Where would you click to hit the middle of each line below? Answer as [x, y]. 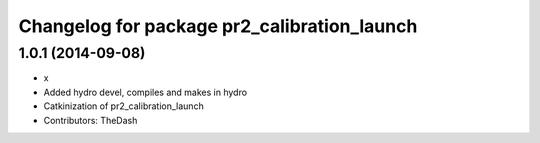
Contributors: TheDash [90, 120]
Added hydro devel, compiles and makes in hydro [145, 92]
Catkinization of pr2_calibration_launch [123, 106]
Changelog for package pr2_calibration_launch [218, 26]
